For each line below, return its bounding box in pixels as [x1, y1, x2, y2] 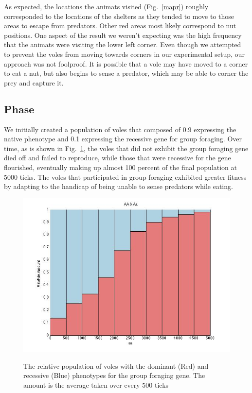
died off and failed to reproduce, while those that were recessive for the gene [4, 153, 231, 163]
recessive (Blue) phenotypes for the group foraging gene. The [23, 370, 205, 380]
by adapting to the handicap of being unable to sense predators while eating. [4, 181, 233, 191]
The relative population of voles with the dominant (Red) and [23, 360, 209, 371]
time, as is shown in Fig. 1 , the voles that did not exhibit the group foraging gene [4, 143, 249, 153]
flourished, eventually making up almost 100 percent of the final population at [4, 162, 237, 172]
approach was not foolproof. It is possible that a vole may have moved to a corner [4, 58, 248, 68]
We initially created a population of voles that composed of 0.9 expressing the [4, 124, 236, 134]
